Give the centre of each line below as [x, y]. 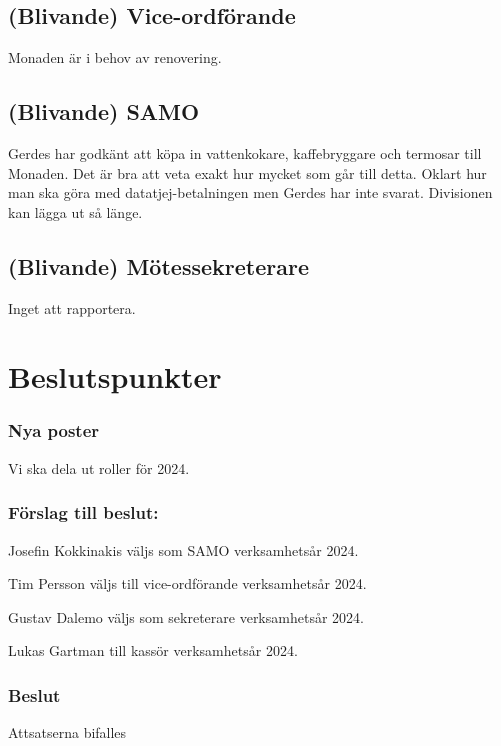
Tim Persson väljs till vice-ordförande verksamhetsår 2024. [187, 583]
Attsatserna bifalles [67, 732]
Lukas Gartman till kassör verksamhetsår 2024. [153, 650]
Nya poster [54, 430]
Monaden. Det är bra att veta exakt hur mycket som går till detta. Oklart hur [247, 172]
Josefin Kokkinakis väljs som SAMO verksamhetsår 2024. [183, 549]
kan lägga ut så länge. [75, 211]
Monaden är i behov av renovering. [115, 57]
